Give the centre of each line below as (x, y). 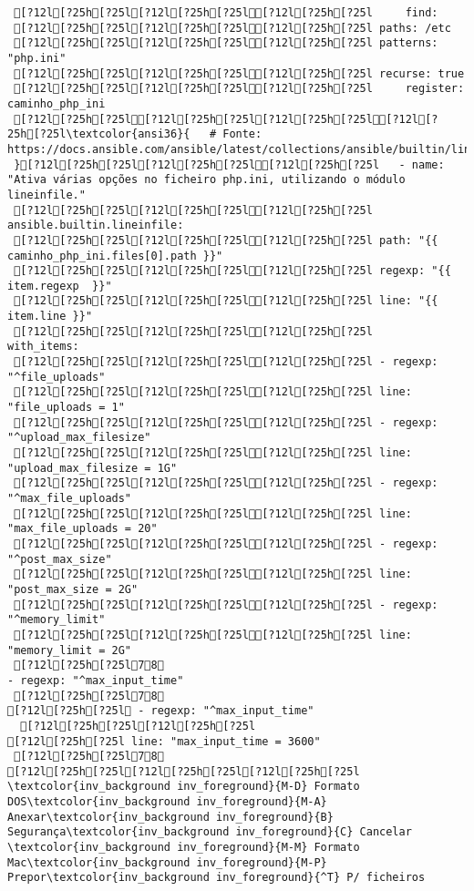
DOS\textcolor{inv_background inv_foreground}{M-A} (167, 802)
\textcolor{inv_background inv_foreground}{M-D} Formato (184, 787)
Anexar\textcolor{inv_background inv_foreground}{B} (170, 817)
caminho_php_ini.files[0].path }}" (115, 256)
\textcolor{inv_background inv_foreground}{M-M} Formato (184, 848)
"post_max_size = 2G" (73, 589)
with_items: (43, 347)
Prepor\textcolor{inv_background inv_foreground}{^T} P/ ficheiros (216, 878)
